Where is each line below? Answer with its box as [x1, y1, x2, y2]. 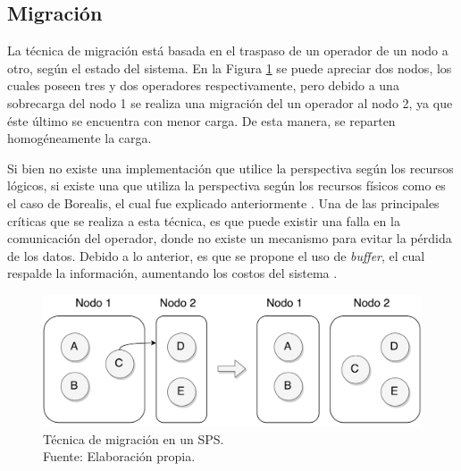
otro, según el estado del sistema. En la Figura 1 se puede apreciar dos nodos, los [7, 58, 452, 77]
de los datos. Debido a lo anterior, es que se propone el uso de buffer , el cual [7, 246, 425, 265]
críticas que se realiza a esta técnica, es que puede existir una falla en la [7, 211, 400, 230]
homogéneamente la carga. [7, 129, 152, 147]
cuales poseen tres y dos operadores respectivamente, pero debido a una [7, 76, 399, 95]
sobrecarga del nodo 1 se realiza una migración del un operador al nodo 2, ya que [7, 93, 453, 112]
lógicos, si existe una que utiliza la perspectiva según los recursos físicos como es [7, 176, 446, 195]
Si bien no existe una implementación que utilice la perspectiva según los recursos [7, 158, 454, 177]
